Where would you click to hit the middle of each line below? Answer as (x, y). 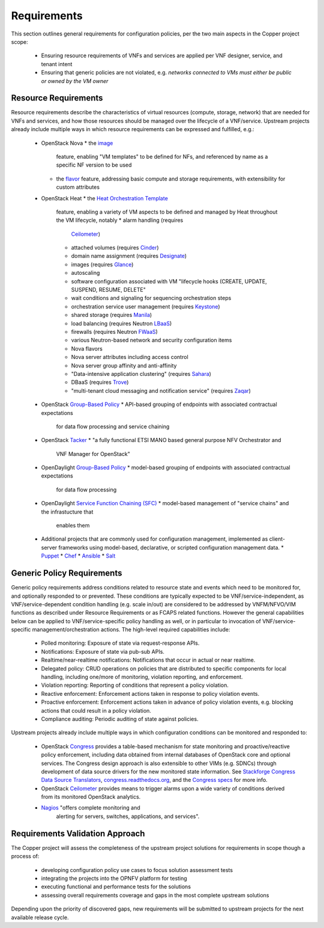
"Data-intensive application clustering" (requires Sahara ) (141, 373)
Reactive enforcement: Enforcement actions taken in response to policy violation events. (150, 693)
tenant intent (57, 64)
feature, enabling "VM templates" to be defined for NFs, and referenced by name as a (162, 156)
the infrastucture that (67, 512)
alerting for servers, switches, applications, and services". (128, 816)
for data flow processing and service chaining (113, 426)
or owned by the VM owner (75, 81)
